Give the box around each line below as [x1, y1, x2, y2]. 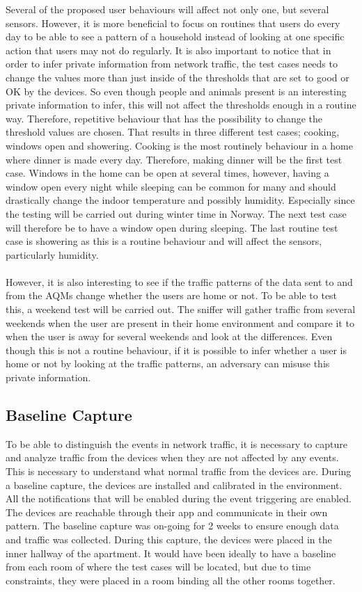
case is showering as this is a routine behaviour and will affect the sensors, [6, 234, 322, 248]
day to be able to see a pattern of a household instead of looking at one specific [6, 29, 345, 44]
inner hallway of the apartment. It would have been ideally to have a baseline [6, 545, 336, 560]
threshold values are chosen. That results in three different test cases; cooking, [6, 125, 340, 139]
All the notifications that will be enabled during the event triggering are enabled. [6, 491, 352, 506]
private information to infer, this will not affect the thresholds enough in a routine [6, 97, 356, 112]
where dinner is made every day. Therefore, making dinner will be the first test [6, 152, 343, 166]
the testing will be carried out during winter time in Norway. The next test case [6, 206, 347, 221]
